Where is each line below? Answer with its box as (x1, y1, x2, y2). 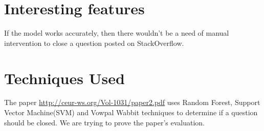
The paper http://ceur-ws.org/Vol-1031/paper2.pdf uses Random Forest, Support (4, 97, 260, 108)
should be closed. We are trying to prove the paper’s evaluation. (4, 117, 205, 127)
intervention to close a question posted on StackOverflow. (4, 37, 184, 48)
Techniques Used (4, 67, 125, 88)
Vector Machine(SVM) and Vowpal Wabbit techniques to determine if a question (4, 107, 258, 118)
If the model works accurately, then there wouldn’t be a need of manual (4, 28, 229, 38)
